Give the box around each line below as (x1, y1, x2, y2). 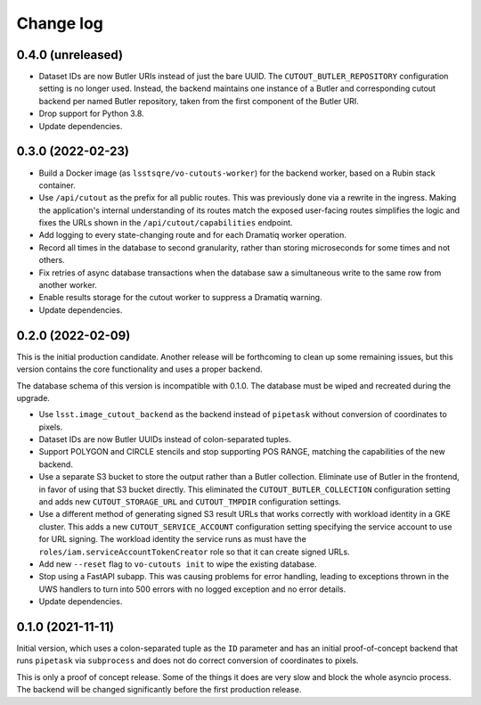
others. (38, 255, 66, 266)
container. (38, 179, 76, 191)
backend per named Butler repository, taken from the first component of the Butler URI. (38, 95, 360, 106)
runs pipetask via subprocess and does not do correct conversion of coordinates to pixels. (16, 655, 359, 666)
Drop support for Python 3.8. (38, 108, 144, 119)
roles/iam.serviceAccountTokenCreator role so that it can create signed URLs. (38, 546, 351, 557)
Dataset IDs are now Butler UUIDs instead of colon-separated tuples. (38, 434, 291, 445)
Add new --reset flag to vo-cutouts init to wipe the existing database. (38, 558, 317, 570)
